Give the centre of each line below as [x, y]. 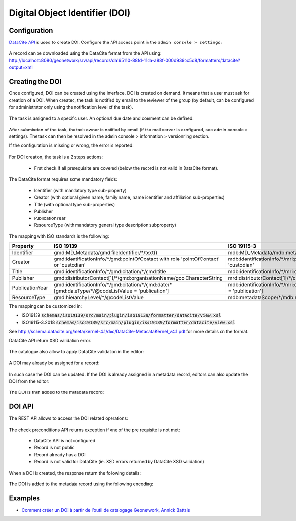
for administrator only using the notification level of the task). [71, 107]
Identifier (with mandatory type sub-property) [80, 191]
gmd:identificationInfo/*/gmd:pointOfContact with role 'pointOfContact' [136, 259]
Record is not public [54, 448]
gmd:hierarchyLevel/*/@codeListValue [99, 297]
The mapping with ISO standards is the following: [59, 236]
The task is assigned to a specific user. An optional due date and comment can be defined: [102, 118]
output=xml [21, 67]
